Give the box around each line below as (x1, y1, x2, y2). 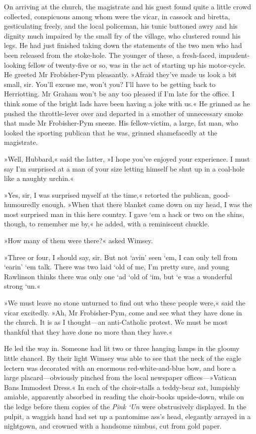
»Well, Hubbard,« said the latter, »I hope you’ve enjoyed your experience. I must (4, 153, 250, 164)
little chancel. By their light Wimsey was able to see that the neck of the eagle (4, 353, 242, 363)
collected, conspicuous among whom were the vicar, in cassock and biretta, (4, 11, 230, 21)
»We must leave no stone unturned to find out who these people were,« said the (4, 298, 246, 308)
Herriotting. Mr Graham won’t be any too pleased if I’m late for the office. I (4, 88, 235, 99)
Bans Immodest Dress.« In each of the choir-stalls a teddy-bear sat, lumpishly (4, 382, 240, 392)
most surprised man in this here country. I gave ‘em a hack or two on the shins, (4, 209, 245, 219)
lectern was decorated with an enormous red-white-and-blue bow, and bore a (4, 362, 236, 373)
